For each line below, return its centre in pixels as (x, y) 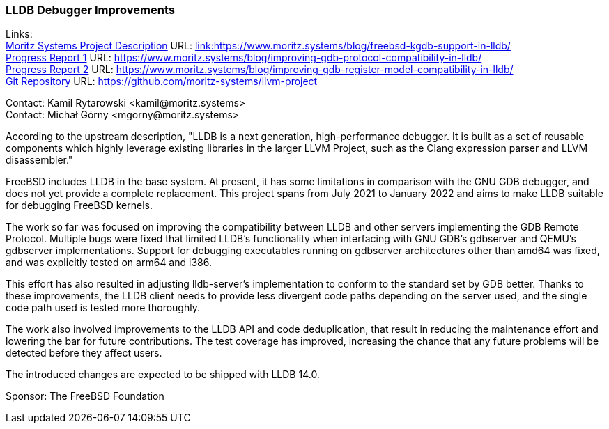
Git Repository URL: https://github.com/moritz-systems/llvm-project (162, 81)
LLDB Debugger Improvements (91, 10)
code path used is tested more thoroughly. (103, 308)
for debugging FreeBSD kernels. (79, 205)
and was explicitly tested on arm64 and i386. (109, 263)
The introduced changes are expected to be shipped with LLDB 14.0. (163, 375)
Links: (19, 34)
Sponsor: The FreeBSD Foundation (85, 396)
